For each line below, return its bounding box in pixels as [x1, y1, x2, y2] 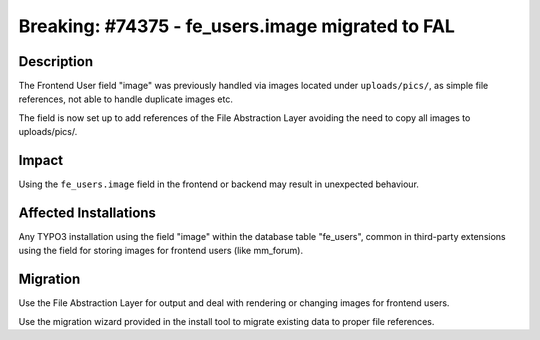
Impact [18, 152, 64, 169]
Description [18, 53, 94, 70]
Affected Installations [18, 204, 157, 221]
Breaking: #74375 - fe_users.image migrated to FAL [18, 15, 455, 37]
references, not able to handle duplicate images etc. [18, 93, 234, 105]
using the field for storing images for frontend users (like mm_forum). [18, 245, 304, 257]
